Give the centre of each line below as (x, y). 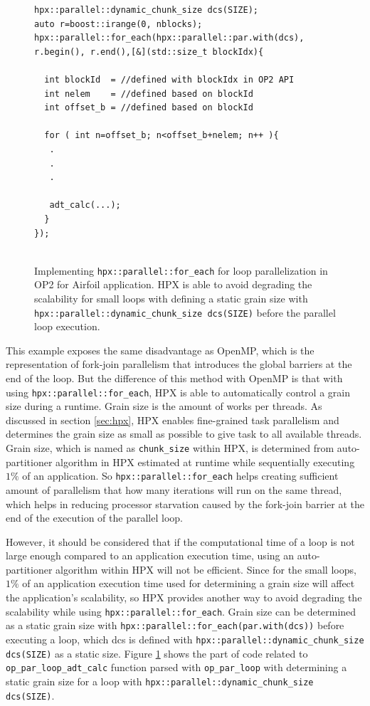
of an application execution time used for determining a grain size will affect (189, 583)
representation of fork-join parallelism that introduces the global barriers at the (179, 364)
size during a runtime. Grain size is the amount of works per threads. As (164, 406)
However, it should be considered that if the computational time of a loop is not (180, 541)
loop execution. (67, 326)
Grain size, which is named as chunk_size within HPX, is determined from (170, 448)
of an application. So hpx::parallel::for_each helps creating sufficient (180, 476)
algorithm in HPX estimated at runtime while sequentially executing (205, 462)
